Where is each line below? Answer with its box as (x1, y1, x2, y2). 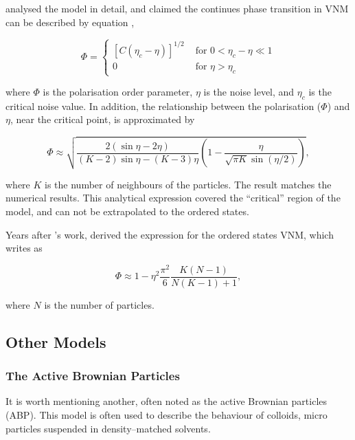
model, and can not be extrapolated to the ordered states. (5, 203, 249, 218)
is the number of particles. (44, 297, 154, 311)
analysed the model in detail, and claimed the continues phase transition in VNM (5, 1, 349, 15)
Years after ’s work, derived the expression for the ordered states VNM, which (5, 227, 334, 241)
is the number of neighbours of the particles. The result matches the (45, 177, 332, 191)
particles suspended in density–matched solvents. (5, 421, 211, 435)
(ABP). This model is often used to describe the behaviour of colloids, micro (5, 408, 328, 422)
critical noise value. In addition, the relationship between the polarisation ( (5, 98, 321, 113)
